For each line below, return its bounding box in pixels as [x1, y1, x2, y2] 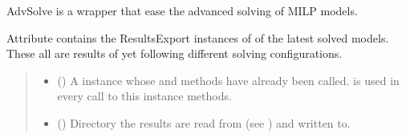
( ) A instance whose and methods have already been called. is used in [57, 71, 400, 88]
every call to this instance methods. [57, 87, 232, 104]
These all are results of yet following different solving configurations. [6, 45, 343, 62]
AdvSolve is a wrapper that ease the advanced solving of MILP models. [6, 2, 358, 18]
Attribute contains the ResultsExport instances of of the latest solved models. [6, 29, 389, 46]
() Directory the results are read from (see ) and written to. [57, 114, 351, 131]
